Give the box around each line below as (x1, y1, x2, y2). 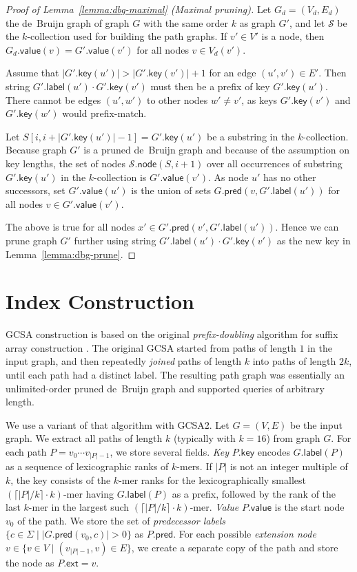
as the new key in (276, 233, 351, 247)
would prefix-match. (62, 106, 147, 120)
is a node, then (261, 29, 325, 43)
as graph (239, 15, 276, 30)
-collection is (94, 169, 147, 184)
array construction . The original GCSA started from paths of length (6, 340, 296, 354)
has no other (263, 169, 316, 184)
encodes (257, 444, 290, 458)
